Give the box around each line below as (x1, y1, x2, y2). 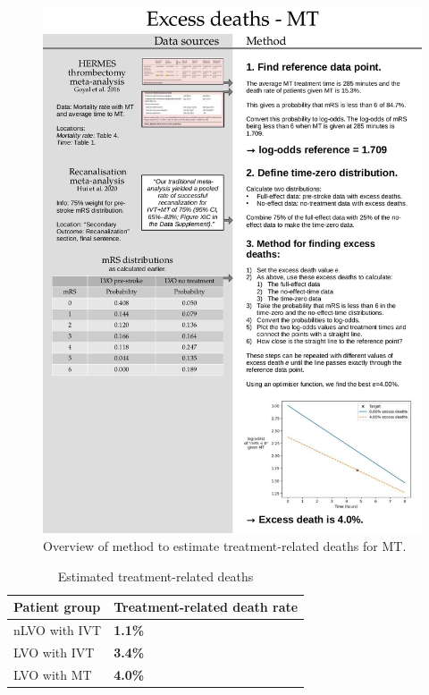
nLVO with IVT (13, 620, 102, 639)
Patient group (13, 598, 101, 616)
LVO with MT (13, 665, 92, 683)
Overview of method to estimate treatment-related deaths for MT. (43, 536, 407, 555)
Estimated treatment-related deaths (57, 566, 254, 585)
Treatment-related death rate (114, 598, 299, 616)
